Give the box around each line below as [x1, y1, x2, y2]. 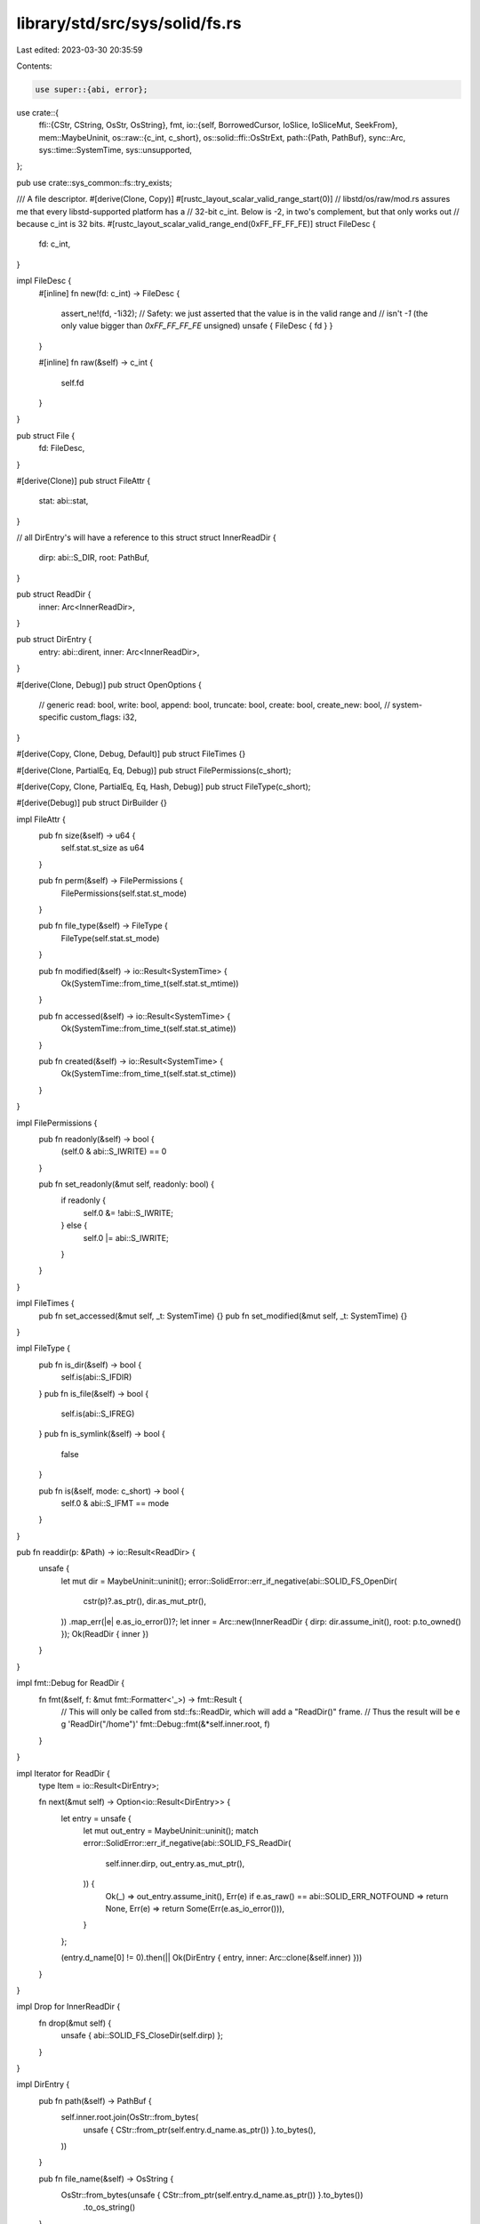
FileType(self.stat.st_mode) [60, 932, 160, 943]
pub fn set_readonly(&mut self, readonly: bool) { [38, 1179, 215, 1189]
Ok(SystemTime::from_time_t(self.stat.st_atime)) [60, 1023, 236, 1034]
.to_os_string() [83, 2202, 136, 2212]
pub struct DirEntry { [16, 634, 92, 645]
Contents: [16, 60, 52, 71]
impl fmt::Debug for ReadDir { [16, 1678, 124, 1688]
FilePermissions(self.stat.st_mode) [60, 888, 187, 898]
